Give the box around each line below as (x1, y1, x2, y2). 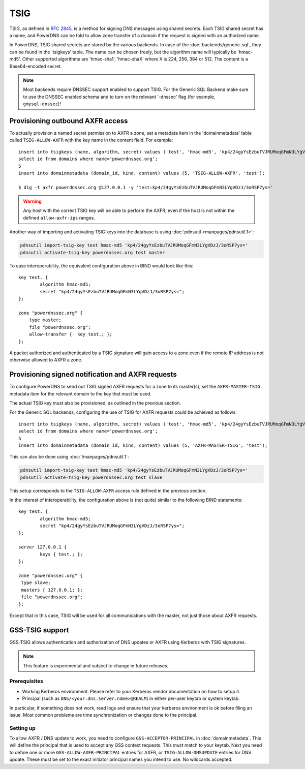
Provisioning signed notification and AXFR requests (9, 370, 177, 379)
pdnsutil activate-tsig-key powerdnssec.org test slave (20, 474, 163, 480)
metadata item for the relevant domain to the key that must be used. (9, 390, 152, 396)
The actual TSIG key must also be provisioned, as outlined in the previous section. (9, 400, 181, 406)
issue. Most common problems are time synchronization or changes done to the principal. (9, 712, 198, 718)
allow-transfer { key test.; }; (28, 331, 113, 337)
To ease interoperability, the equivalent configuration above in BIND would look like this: (9, 262, 194, 269)
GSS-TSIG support (9, 626, 69, 634)
